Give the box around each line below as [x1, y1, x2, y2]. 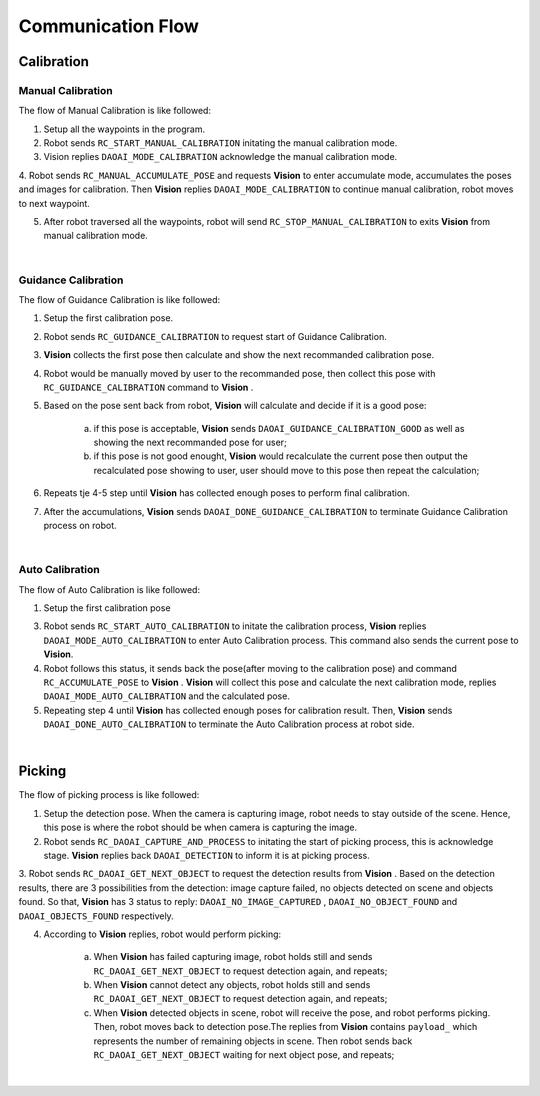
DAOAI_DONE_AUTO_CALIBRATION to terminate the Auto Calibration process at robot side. [43, 718, 415, 730]
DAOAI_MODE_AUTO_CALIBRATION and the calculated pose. [43, 690, 290, 702]
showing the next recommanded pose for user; [93, 436, 287, 449]
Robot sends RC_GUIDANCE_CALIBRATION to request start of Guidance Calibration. [43, 330, 387, 342]
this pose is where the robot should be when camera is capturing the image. [43, 821, 358, 834]
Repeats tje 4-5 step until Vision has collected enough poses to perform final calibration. [43, 487, 410, 499]
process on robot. [43, 520, 117, 532]
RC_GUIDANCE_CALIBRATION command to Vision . [43, 381, 254, 393]
